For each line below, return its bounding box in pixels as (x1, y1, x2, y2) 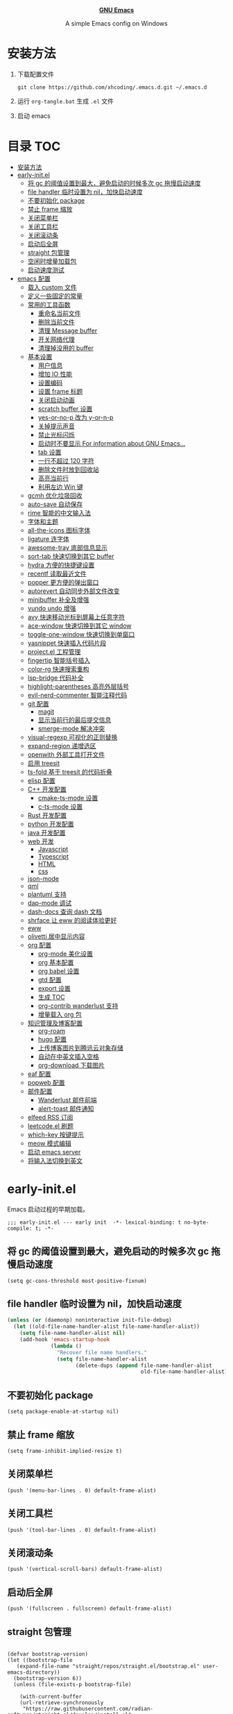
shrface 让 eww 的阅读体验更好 (27, 916, 117, 924)
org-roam (37, 1027, 66, 1035)
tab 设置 (37, 448, 62, 456)
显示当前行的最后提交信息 (37, 715, 112, 724)
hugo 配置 (37, 1034, 67, 1043)
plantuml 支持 (27, 890, 67, 898)
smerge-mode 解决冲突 (37, 724, 105, 732)
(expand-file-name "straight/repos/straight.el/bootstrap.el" (16, 1663, 200, 1670)
